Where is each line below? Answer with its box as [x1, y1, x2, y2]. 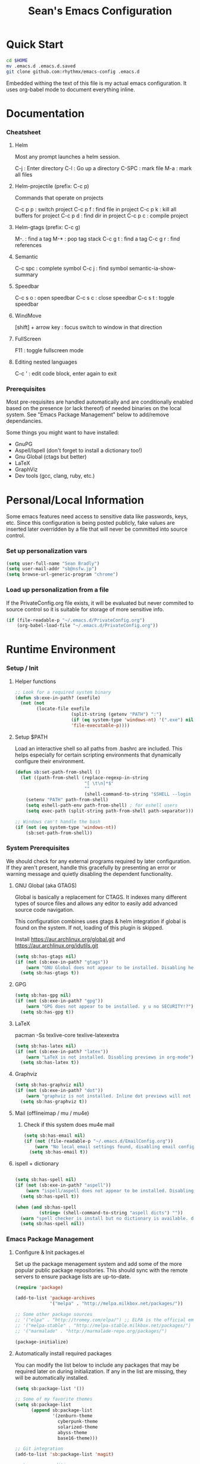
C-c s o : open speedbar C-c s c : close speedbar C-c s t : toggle [14, 294, 174, 302]
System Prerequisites [6, 844, 70, 852]
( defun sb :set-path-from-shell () [14, 769, 101, 775]
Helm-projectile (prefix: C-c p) [14, 183, 89, 190]
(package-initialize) [14, 1339, 68, 1345]
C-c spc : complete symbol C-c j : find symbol [14, 264, 128, 272]
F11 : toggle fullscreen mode [14, 347, 84, 354]
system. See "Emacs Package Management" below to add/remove [6, 411, 170, 419]
